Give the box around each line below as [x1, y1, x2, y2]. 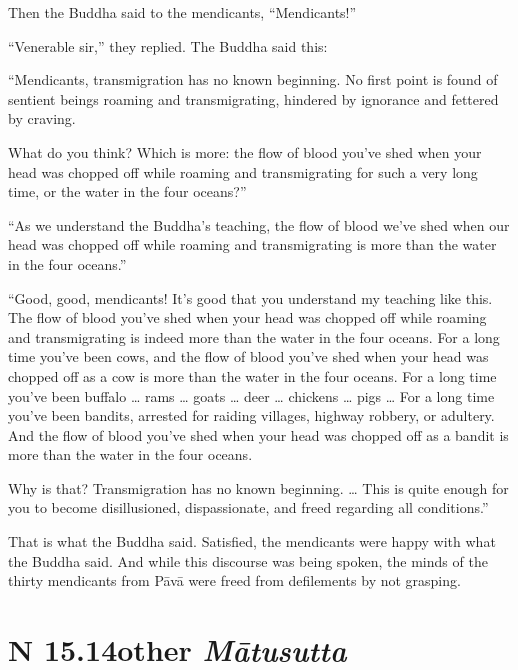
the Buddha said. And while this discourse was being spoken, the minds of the [8, 550, 488, 571]
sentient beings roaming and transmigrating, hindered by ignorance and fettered [8, 88, 499, 109]
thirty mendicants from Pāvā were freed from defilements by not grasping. [8, 570, 461, 591]
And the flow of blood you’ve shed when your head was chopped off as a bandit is [8, 424, 509, 445]
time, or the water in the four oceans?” [8, 181, 247, 202]
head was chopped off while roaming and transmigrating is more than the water [8, 234, 497, 255]
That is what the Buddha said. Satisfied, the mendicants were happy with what [8, 531, 496, 552]
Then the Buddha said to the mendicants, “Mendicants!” [8, 2, 357, 22]
